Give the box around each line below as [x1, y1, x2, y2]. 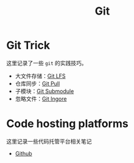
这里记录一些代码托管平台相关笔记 [6, 137, 92, 145]
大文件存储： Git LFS [15, 72, 66, 80]
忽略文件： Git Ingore [15, 95, 67, 102]
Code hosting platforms [6, 117, 129, 131]
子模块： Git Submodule [15, 87, 74, 95]
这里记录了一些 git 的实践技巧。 [6, 59, 87, 66]
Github [15, 150, 32, 157]
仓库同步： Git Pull [15, 80, 60, 87]
